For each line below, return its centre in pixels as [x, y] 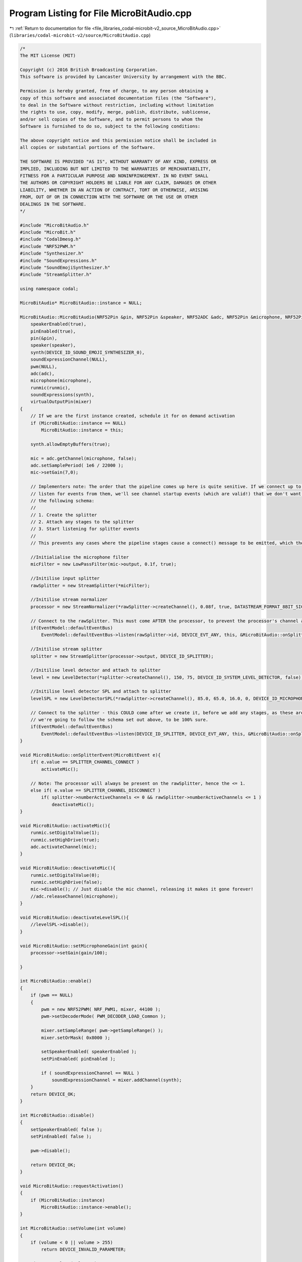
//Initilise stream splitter [66, 649]
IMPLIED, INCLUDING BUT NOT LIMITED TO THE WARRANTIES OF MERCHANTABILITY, [116, 169]
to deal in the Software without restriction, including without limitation [117, 105]
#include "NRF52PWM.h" [48, 246]
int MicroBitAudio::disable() [57, 1115]
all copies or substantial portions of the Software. [88, 147]
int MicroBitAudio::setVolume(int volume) [73, 1228]
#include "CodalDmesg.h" [51, 239]
